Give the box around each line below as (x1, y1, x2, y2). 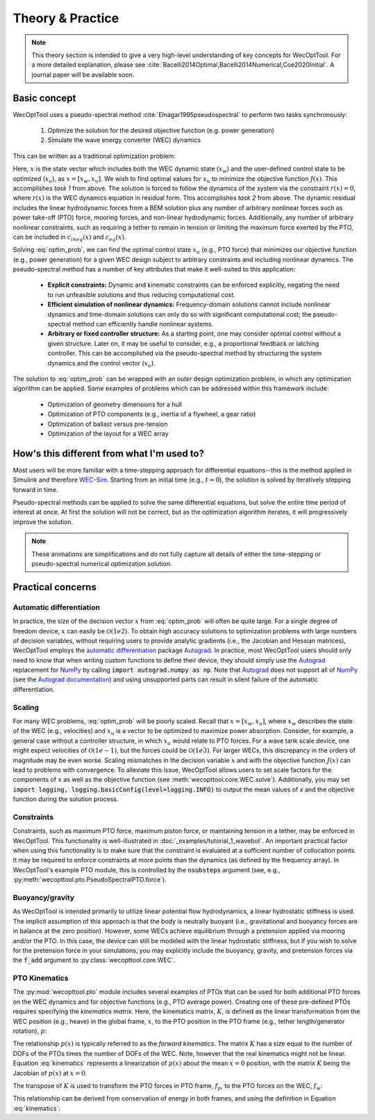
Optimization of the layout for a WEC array (47, 429, 169, 438)
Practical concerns (12, 581, 97, 593)
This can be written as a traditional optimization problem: (12, 152, 176, 160)
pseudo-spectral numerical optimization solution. (31, 559, 172, 567)
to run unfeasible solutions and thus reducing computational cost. (47, 290, 235, 299)
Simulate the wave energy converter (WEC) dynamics (47, 136, 201, 144)
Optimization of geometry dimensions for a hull (47, 400, 182, 409)
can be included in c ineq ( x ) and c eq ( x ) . (12, 232, 126, 243)
